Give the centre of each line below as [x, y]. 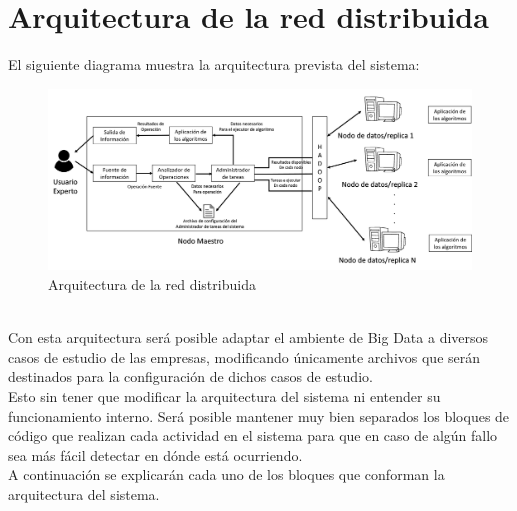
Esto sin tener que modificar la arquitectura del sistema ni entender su [224, 396]
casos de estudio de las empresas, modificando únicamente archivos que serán [244, 356]
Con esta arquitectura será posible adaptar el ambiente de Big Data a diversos [248, 337]
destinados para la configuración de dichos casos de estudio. [190, 376]
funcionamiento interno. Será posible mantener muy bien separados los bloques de [259, 415]
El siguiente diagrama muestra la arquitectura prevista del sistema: [214, 64]
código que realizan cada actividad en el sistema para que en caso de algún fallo [253, 435]
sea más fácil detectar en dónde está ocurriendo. [155, 454]
